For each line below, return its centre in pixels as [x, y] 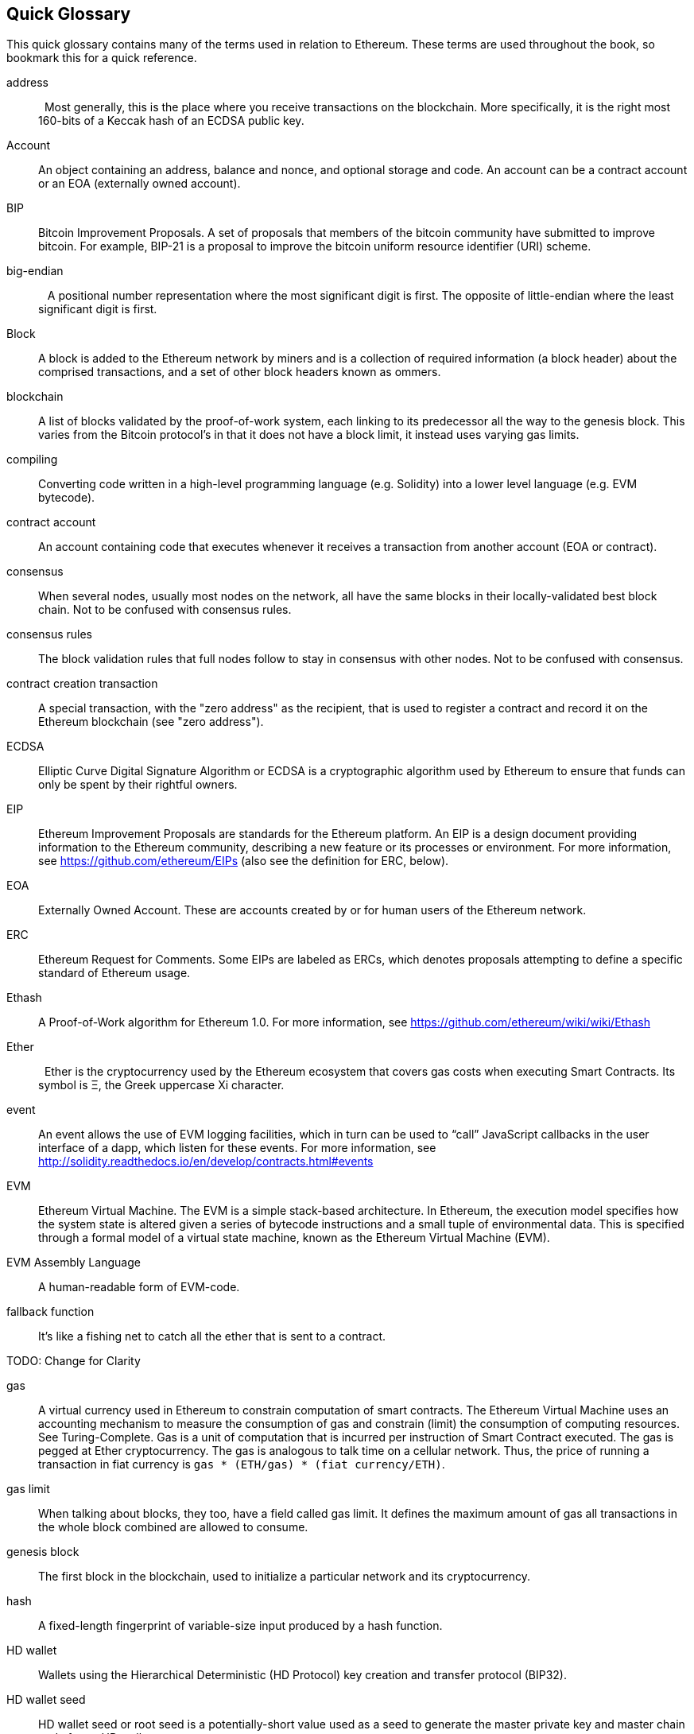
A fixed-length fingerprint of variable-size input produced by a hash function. [240, 1626]
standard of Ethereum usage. [114, 973]
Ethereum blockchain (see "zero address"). [151, 722]
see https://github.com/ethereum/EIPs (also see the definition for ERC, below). [244, 861]
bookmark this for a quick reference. [102, 58]
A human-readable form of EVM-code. [139, 1287]
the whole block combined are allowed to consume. [173, 1527]
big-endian [35, 271]
